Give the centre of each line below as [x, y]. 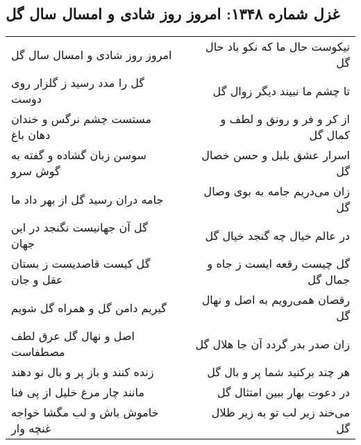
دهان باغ [31, 135]
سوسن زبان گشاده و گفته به [79, 155]
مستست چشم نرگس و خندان [82, 119]
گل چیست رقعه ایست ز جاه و [278, 264]
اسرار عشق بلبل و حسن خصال [276, 155]
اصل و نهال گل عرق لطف [73, 336]
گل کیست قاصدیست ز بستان [81, 264]
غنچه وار [31, 428]
